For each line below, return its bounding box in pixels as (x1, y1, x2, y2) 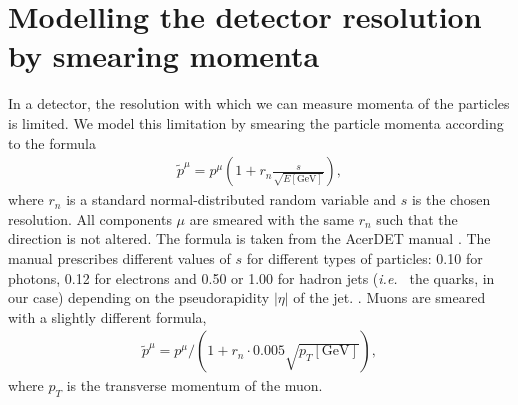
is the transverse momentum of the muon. (66, 375, 323, 396)
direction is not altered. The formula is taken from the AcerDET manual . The (8, 228, 491, 249)
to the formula (8, 132, 96, 153)
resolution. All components (8, 208, 172, 229)
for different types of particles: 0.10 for (246, 247, 483, 268)
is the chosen (411, 189, 491, 210)
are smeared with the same (189, 208, 355, 229)
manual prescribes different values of (8, 247, 231, 268)
